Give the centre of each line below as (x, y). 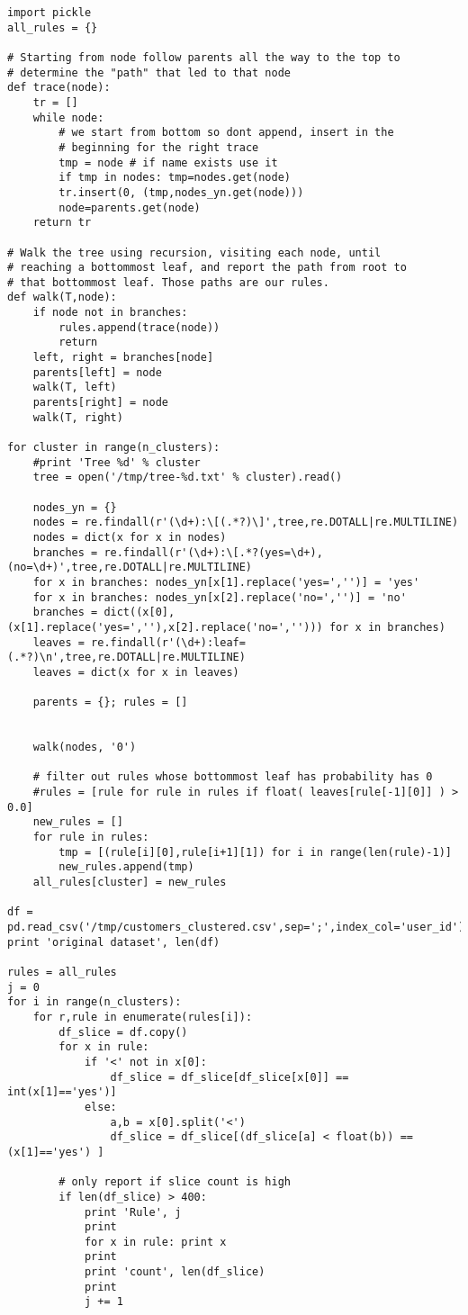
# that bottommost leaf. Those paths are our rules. (168, 282)
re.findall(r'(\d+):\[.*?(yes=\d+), (213, 552)
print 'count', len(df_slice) (175, 1272)
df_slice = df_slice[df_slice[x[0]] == (229, 1077)
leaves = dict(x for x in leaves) (136, 672)
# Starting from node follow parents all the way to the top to (204, 57)
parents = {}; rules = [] (110, 703)
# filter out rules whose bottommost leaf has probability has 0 (233, 777)
